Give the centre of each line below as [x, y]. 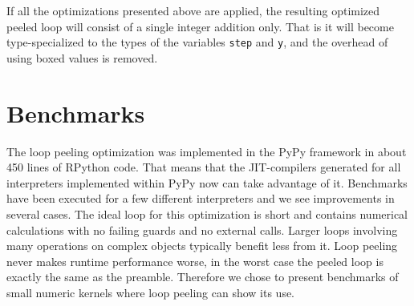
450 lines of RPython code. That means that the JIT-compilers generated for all [204, 167]
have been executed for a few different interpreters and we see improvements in [201, 198]
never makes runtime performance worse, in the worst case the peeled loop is [195, 261]
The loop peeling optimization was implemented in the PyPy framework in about [207, 151]
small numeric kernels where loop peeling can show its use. [151, 292]
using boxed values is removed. [82, 57]
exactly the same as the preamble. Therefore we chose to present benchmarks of [203, 277]
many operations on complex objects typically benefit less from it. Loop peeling [202, 246]
